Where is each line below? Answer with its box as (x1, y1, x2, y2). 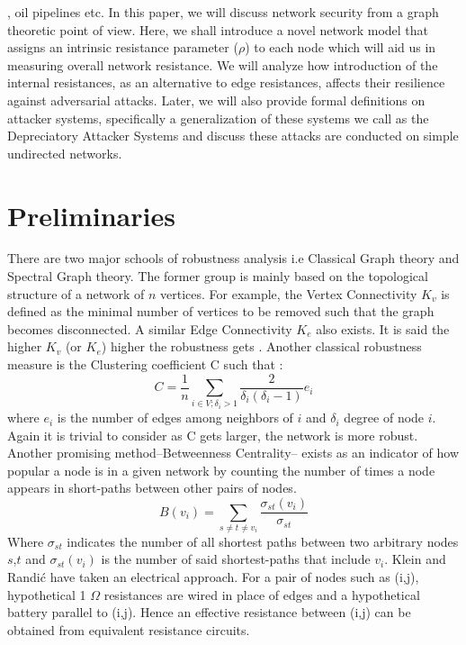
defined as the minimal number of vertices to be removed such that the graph (7, 302, 435, 321)
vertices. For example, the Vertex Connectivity (159, 284, 417, 303)
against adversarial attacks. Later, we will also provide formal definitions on (7, 90, 426, 109)
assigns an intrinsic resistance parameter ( (7, 38, 238, 57)
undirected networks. (7, 143, 122, 162)
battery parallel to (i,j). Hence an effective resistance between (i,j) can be (7, 603, 411, 622)
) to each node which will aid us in (245, 38, 436, 57)
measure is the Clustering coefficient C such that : (7, 355, 283, 374)
